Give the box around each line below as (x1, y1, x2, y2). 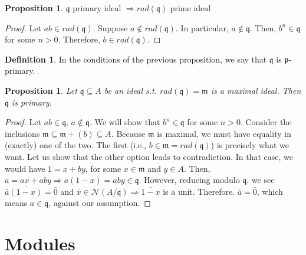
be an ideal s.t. (104, 84, 157, 96)
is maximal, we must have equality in (157, 127, 291, 139)
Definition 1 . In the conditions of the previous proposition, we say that (5, 53, 267, 65)
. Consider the (240, 116, 292, 128)
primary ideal (73, 5, 121, 13)
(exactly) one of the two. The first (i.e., (5, 139, 147, 151)
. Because (111, 127, 146, 139)
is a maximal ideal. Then (210, 84, 301, 96)
